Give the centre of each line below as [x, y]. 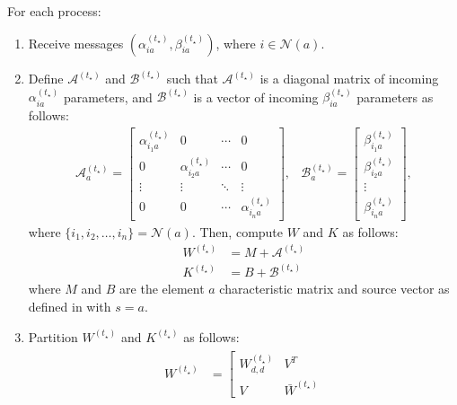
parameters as [395, 97]
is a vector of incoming [256, 97]
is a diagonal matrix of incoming [349, 79]
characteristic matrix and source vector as [334, 289]
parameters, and [108, 97]
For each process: [54, 11]
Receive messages [76, 43]
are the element [162, 289]
